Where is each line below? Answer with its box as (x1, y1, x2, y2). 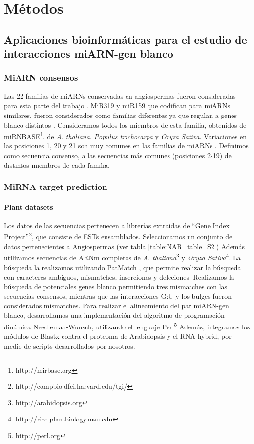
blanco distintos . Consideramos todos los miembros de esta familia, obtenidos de (4, 119, 247, 130)
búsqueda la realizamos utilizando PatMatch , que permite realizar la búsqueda (4, 262, 241, 272)
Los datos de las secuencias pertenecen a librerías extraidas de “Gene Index (4, 220, 230, 230)
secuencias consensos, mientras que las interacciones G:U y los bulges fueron (4, 291, 232, 301)
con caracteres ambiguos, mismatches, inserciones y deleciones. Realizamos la (4, 272, 234, 282)
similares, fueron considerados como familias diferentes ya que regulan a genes (4, 110, 237, 120)
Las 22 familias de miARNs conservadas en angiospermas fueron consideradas (4, 91, 236, 101)
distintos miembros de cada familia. (4, 160, 110, 170)
